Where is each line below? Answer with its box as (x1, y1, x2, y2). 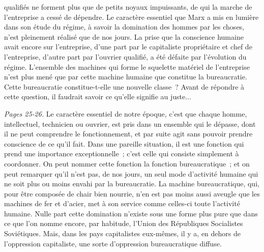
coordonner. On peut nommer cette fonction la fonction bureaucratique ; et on (4, 158, 250, 169)
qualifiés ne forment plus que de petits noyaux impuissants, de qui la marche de (4, 2, 252, 12)
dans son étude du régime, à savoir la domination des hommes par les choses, (4, 21, 245, 32)
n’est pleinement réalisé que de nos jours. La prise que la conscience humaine (4, 31, 244, 42)
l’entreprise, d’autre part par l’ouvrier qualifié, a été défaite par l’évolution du (4, 51, 247, 62)
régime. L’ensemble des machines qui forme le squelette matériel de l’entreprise (4, 61, 250, 72)
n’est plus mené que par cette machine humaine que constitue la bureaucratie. (4, 71, 247, 82)
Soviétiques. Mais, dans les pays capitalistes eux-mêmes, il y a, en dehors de (4, 228, 241, 239)
